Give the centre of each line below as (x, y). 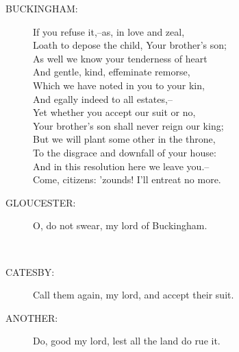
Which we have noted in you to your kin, (119, 85)
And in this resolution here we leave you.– (121, 166)
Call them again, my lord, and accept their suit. (134, 295)
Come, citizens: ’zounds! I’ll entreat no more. (127, 179)
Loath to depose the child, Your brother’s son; (130, 45)
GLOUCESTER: (41, 202)
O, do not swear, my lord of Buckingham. (120, 225)
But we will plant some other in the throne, (124, 139)
